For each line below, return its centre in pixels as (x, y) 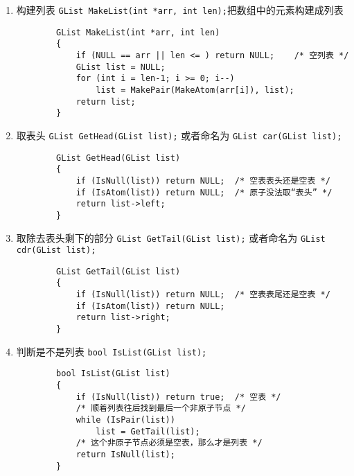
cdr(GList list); (56, 250)
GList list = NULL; (121, 67)
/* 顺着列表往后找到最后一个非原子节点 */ (161, 408)
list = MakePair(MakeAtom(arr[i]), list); (195, 90)
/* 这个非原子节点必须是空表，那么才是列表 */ (169, 443)
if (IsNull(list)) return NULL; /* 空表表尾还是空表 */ (203, 295)
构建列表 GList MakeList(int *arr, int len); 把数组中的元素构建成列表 (180, 10)
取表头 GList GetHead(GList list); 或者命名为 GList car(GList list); (179, 135)
